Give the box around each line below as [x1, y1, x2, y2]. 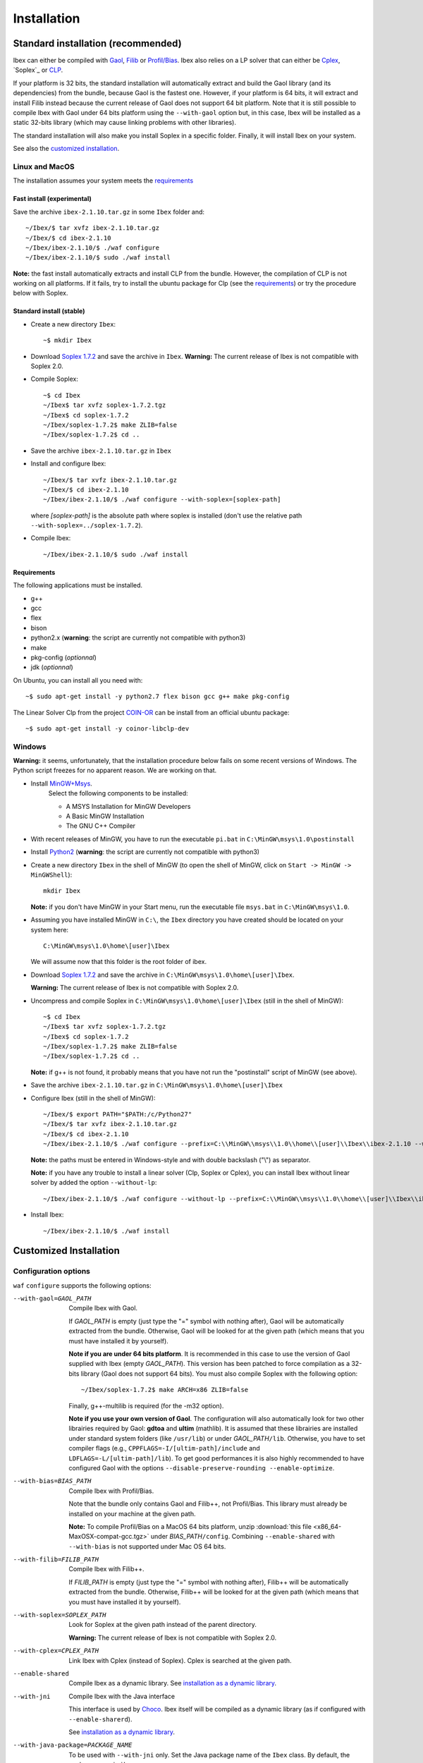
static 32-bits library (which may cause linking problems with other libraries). [13, 118, 236, 127]
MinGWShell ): [30, 871, 73, 879]
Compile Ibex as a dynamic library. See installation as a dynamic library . [68, 1679, 277, 1688]
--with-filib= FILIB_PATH [13, 1556, 99, 1563]
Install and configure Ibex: [30, 459, 106, 468]
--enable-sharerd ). [68, 1714, 133, 1724]
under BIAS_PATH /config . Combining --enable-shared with [150, 1532, 335, 1541]
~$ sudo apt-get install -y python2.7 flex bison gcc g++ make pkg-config [25, 693, 290, 701]
